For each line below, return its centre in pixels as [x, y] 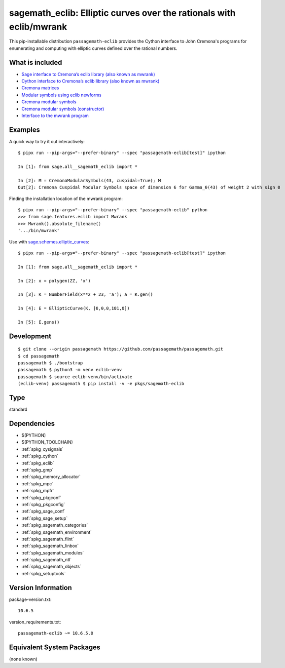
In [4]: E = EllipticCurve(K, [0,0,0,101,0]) [74, 308]
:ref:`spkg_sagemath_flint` [48, 539]
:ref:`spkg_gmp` [37, 470]
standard [18, 409]
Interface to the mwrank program [55, 116]
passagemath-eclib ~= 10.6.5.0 [56, 633]
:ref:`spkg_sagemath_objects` [51, 567]
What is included [36, 62]
